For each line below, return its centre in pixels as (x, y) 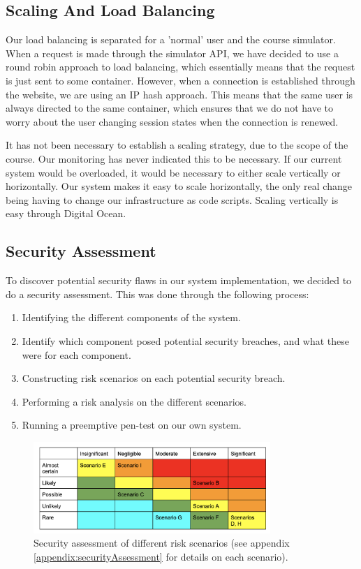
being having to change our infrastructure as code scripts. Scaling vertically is (172, 199)
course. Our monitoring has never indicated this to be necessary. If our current (174, 158)
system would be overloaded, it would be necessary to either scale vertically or (173, 172)
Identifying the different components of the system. (131, 317)
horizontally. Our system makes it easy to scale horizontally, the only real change (179, 186)
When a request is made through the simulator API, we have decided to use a (172, 53)
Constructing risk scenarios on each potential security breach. (154, 378)
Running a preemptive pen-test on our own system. (132, 425)
